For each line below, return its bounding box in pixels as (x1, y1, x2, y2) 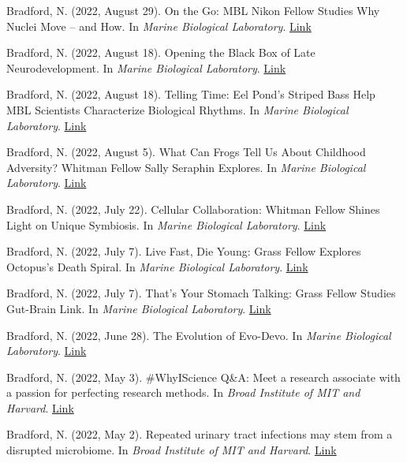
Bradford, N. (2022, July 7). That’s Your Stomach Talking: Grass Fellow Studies (6, 285, 396, 301)
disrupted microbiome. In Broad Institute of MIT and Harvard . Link (6, 442, 337, 458)
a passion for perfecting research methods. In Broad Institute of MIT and (6, 384, 360, 401)
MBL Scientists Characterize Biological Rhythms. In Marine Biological (6, 101, 349, 118)
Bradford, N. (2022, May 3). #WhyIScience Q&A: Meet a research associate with (6, 368, 401, 385)
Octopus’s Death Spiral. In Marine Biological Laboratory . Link (6, 258, 308, 274)
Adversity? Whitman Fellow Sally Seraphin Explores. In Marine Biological (6, 159, 366, 175)
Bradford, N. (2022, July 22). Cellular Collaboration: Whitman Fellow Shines (6, 200, 380, 217)
